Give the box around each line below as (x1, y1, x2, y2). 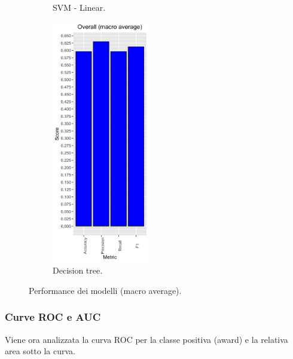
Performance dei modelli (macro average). (29, 284, 182, 296)
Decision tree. (53, 264, 103, 277)
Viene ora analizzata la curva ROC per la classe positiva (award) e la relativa (5, 333, 288, 345)
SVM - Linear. (53, 1, 106, 13)
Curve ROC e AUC (5, 309, 101, 324)
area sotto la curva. (5, 345, 75, 357)
